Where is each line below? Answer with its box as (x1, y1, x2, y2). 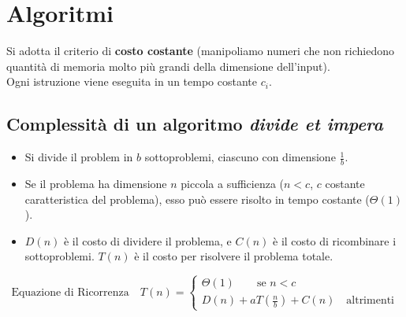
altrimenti (346, 295, 395, 307)
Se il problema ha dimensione (24, 175, 167, 191)
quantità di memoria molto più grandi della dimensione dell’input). (6, 57, 330, 74)
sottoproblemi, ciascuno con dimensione (144, 149, 336, 165)
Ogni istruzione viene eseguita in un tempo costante (6, 73, 257, 90)
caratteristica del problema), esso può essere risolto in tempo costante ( (24, 190, 370, 207)
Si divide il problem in (24, 149, 133, 165)
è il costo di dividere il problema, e (63, 232, 232, 249)
